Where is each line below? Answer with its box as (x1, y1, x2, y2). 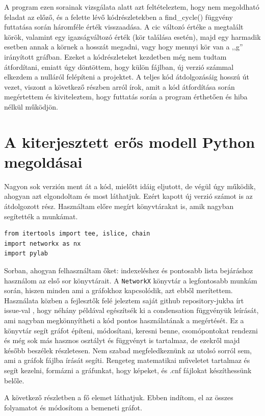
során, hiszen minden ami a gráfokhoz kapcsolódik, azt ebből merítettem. (4, 285, 233, 296)
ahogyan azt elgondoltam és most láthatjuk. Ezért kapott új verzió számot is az (4, 191, 253, 201)
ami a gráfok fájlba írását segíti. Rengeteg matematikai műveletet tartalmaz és (4, 355, 250, 366)
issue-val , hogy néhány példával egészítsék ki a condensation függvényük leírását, (4, 305, 259, 316)
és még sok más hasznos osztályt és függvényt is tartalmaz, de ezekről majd (4, 335, 240, 346)
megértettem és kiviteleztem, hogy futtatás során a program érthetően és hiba (4, 91, 248, 102)
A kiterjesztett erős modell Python (4, 131, 255, 152)
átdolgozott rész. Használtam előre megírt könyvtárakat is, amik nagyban (4, 201, 234, 212)
